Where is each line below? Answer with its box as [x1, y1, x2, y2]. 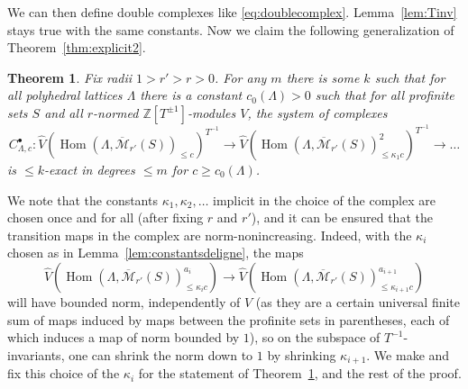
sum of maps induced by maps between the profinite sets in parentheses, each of [7, 310, 450, 329]
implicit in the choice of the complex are [213, 190, 436, 209]
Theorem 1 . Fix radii [7, 68, 133, 86]
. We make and [366, 345, 450, 364]
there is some [286, 68, 360, 86]
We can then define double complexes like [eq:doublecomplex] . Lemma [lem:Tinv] [7, 3, 457, 21]
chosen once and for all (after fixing [7, 208, 204, 227]
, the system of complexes [247, 103, 388, 122]
